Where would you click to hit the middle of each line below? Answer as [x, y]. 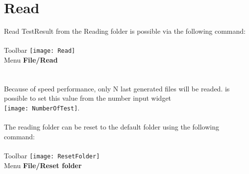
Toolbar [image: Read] [40, 50]
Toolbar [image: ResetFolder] [52, 155]
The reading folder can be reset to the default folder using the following [112, 127]
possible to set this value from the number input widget [88, 98]
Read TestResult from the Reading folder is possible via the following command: [125, 31]
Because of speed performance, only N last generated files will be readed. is [117, 88]
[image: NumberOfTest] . [42, 107]
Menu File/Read [31, 59]
